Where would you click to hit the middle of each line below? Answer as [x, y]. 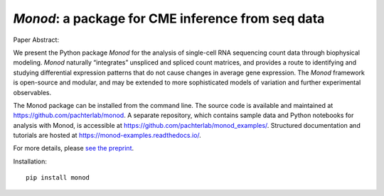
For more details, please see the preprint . [74, 148]
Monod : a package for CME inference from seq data [169, 18]
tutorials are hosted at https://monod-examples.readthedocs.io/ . [107, 136]
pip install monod [58, 178]
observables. [32, 92]
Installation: [30, 161]
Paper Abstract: [36, 40]
